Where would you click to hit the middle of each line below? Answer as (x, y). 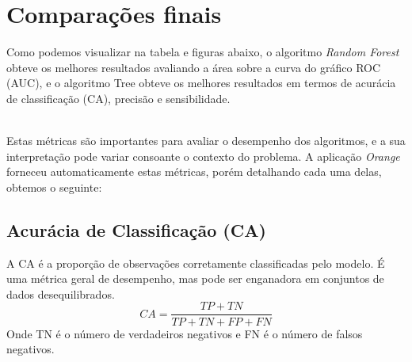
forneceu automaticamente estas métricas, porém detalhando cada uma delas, (194, 171)
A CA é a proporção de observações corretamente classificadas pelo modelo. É (196, 263)
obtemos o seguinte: (54, 187)
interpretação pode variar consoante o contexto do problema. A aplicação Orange (203, 156)
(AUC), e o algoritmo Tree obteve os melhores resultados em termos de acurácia (201, 83)
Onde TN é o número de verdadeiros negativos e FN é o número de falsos (185, 333)
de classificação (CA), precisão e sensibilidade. (118, 98)
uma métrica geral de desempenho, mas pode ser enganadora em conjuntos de (195, 278)
